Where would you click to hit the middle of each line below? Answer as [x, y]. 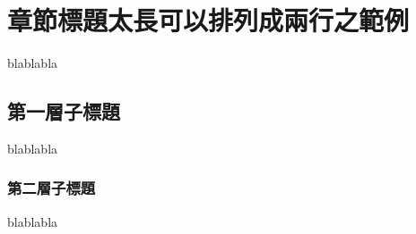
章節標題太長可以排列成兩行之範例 [208, 20]
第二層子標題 [52, 188]
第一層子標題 [64, 111]
